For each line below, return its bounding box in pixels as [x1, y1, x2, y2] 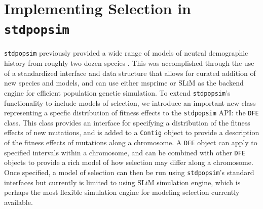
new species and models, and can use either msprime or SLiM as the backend [4, 77, 244, 88]
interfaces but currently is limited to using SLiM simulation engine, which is [4, 177, 241, 187]
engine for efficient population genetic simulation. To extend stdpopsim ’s [4, 87, 231, 98]
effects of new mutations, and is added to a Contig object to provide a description [4, 127, 259, 138]
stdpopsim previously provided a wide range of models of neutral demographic [4, 48, 248, 58]
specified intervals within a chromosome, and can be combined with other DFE [4, 147, 246, 157]
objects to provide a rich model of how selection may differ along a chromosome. [4, 157, 253, 168]
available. [4, 196, 33, 207]
